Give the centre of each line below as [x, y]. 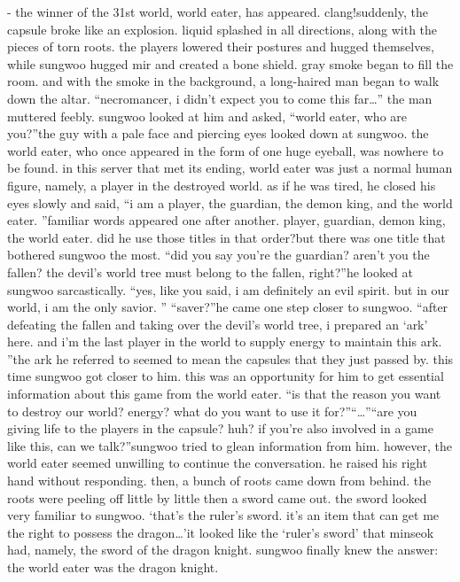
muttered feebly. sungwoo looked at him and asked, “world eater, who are [207, 116]
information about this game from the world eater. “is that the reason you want [224, 394]
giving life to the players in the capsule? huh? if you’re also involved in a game [220, 428]
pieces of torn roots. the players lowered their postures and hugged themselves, [221, 47]
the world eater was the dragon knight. [113, 567]
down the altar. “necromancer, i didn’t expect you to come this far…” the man [220, 98]
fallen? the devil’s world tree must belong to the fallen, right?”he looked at [210, 272]
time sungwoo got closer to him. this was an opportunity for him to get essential [226, 376]
